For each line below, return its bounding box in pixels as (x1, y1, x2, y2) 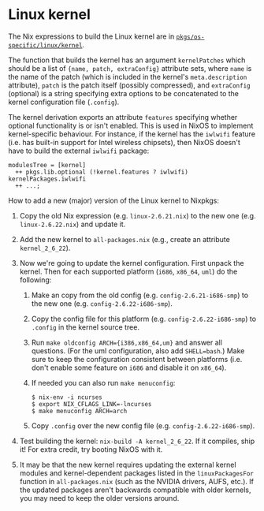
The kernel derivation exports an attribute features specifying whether (8, 112, 238, 121)
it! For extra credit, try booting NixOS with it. (19, 444, 163, 454)
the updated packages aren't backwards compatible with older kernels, (19, 485, 251, 494)
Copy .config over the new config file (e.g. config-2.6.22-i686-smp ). (31, 420, 255, 431)
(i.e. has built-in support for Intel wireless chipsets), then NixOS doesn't (8, 137, 240, 147)
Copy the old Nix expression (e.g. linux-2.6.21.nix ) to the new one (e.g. (19, 211, 256, 220)
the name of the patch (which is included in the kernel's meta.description (8, 72, 247, 81)
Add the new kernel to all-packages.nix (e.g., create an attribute (19, 234, 230, 244)
